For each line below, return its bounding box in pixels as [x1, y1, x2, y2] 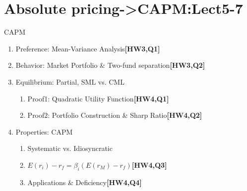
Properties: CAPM [15, 126, 73, 137]
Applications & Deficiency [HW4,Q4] [27, 177, 142, 187]
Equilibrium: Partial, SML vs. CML [15, 76, 124, 87]
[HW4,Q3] [131, 159, 167, 170]
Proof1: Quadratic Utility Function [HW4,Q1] [27, 93, 169, 103]
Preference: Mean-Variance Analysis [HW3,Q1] [15, 43, 160, 53]
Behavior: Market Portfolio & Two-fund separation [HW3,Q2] [15, 60, 205, 70]
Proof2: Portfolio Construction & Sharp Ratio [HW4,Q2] [27, 110, 202, 120]
